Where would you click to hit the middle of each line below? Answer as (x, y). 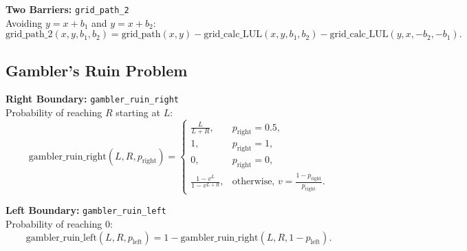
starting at (138, 112)
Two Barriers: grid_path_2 (67, 9)
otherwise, (253, 182)
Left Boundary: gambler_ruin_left (86, 210)
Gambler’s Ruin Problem (97, 70)
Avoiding (24, 22)
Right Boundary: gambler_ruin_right (93, 99)
